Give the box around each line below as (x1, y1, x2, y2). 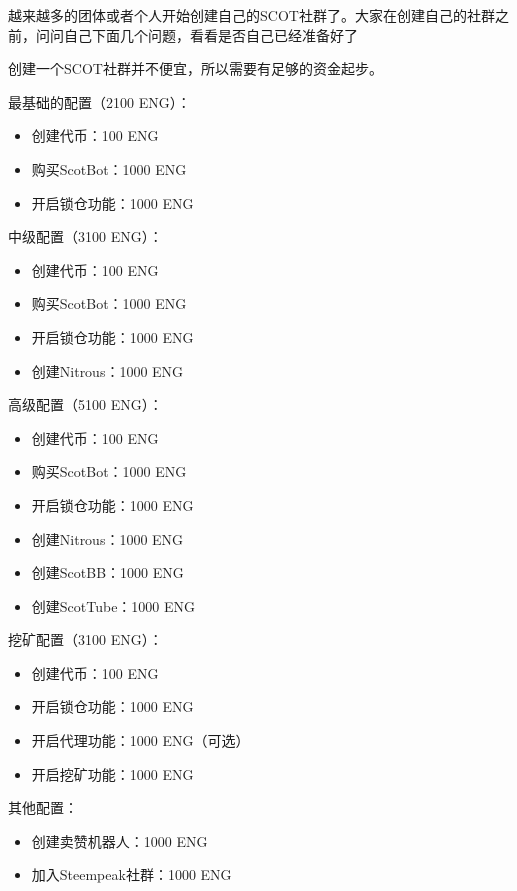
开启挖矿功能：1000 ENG (31, 763, 194, 784)
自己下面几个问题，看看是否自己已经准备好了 (63, 24, 358, 45)
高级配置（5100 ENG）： (8, 394, 163, 415)
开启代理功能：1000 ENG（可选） (31, 730, 250, 751)
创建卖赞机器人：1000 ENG (31, 830, 208, 851)
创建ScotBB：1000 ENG (31, 562, 184, 583)
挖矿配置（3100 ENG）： (8, 629, 163, 650)
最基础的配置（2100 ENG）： (8, 91, 191, 112)
